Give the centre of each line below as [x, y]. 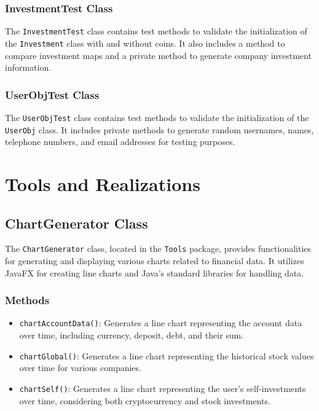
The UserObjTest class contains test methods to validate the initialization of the [157, 117]
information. [28, 67]
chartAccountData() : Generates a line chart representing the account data [161, 323]
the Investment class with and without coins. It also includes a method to [145, 43]
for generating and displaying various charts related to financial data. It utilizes [155, 261]
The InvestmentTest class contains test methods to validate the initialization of [156, 31]
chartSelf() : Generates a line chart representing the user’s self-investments [163, 388]
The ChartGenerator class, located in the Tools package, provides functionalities [158, 249]
